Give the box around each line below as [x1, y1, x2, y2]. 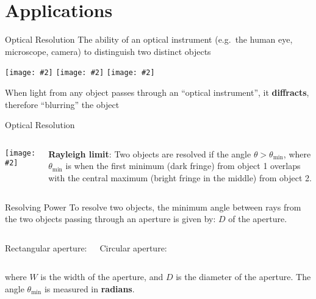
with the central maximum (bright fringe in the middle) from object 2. [48, 171, 312, 184]
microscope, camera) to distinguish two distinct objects [5, 45, 211, 57]
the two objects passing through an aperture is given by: [5, 212, 216, 225]
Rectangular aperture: [5, 241, 87, 254]
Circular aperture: [99, 241, 167, 254]
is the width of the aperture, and [40, 270, 163, 283]
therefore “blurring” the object [5, 98, 120, 110]
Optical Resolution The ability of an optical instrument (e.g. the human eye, [5, 33, 293, 46]
